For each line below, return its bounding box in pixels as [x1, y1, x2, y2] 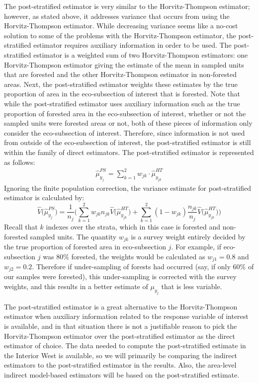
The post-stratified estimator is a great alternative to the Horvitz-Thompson [4, 301, 238, 311]
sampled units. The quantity [30, 231, 117, 241]
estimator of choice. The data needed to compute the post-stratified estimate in [4, 340, 246, 351]
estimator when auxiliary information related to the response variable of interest [4, 311, 249, 321]
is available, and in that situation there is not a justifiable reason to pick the [4, 320, 237, 331]
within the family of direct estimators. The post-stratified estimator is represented [4, 147, 254, 157]
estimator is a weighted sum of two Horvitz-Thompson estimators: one [33, 49, 248, 60]
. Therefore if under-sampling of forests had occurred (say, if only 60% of [32, 261, 254, 271]
